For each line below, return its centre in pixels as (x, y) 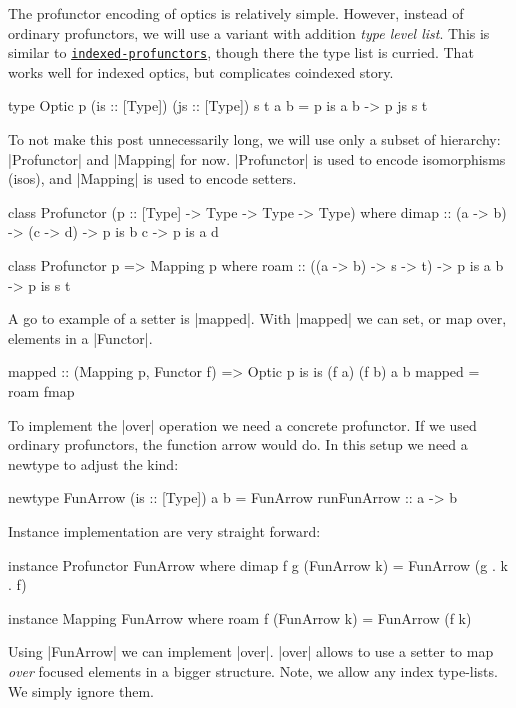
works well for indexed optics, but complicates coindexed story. (201, 71)
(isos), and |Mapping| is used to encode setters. (152, 178)
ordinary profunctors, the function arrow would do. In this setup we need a (238, 444)
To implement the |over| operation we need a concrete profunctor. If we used (242, 424)
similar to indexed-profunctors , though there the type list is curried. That (241, 52)
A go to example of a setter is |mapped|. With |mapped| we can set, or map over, (257, 318)
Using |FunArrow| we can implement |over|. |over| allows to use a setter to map (251, 651)
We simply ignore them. (81, 690)
